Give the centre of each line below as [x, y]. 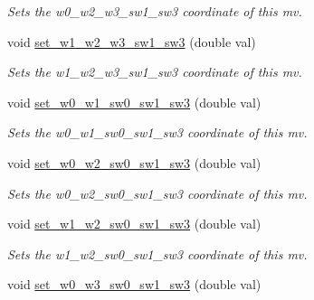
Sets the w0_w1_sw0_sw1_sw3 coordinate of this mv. [157, 132]
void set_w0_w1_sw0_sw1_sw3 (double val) [134, 102]
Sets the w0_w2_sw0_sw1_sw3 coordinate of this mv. [157, 193]
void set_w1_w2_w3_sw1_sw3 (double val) [132, 41]
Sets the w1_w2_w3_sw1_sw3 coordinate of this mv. [155, 72]
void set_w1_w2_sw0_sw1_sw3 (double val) [134, 224]
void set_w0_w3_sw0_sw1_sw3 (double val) [134, 284]
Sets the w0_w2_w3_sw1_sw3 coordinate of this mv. [155, 11]
